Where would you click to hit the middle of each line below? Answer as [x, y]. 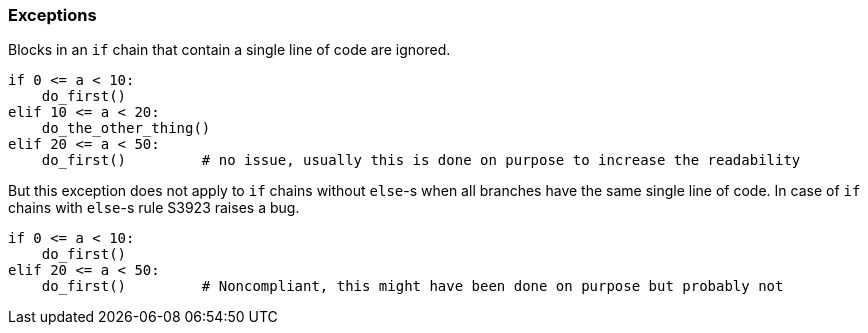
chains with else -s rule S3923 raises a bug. [154, 208]
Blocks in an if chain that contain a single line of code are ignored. [229, 50]
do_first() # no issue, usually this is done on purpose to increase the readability [421, 160]
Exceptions [52, 15]
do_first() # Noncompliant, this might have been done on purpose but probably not [412, 286]
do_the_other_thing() [126, 128]
